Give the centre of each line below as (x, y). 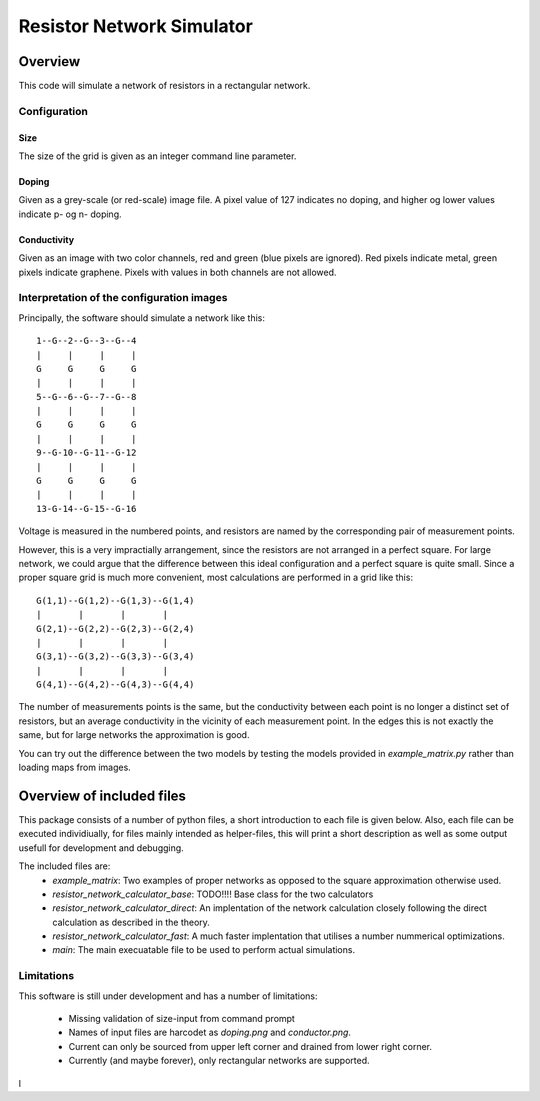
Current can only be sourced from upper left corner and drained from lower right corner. (250, 1046)
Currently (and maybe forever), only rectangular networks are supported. (219, 1061)
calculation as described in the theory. (131, 922)
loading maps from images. (75, 767)
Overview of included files (102, 795)
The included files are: (64, 866)
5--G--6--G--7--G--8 (86, 396)
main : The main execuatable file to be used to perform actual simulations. (203, 950)
